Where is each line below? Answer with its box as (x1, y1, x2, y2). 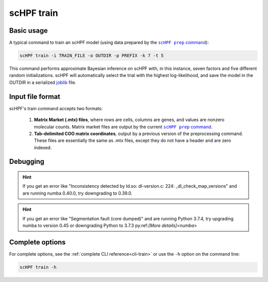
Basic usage (9, 26, 48, 35)
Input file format (9, 92, 61, 101)
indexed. (34, 144, 52, 150)
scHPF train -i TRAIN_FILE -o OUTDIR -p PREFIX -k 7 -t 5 (19, 53, 164, 59)
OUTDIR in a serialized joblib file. (9, 79, 76, 85)
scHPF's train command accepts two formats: (9, 105, 103, 111)
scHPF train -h (19, 264, 57, 270)
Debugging (9, 157, 45, 166)
